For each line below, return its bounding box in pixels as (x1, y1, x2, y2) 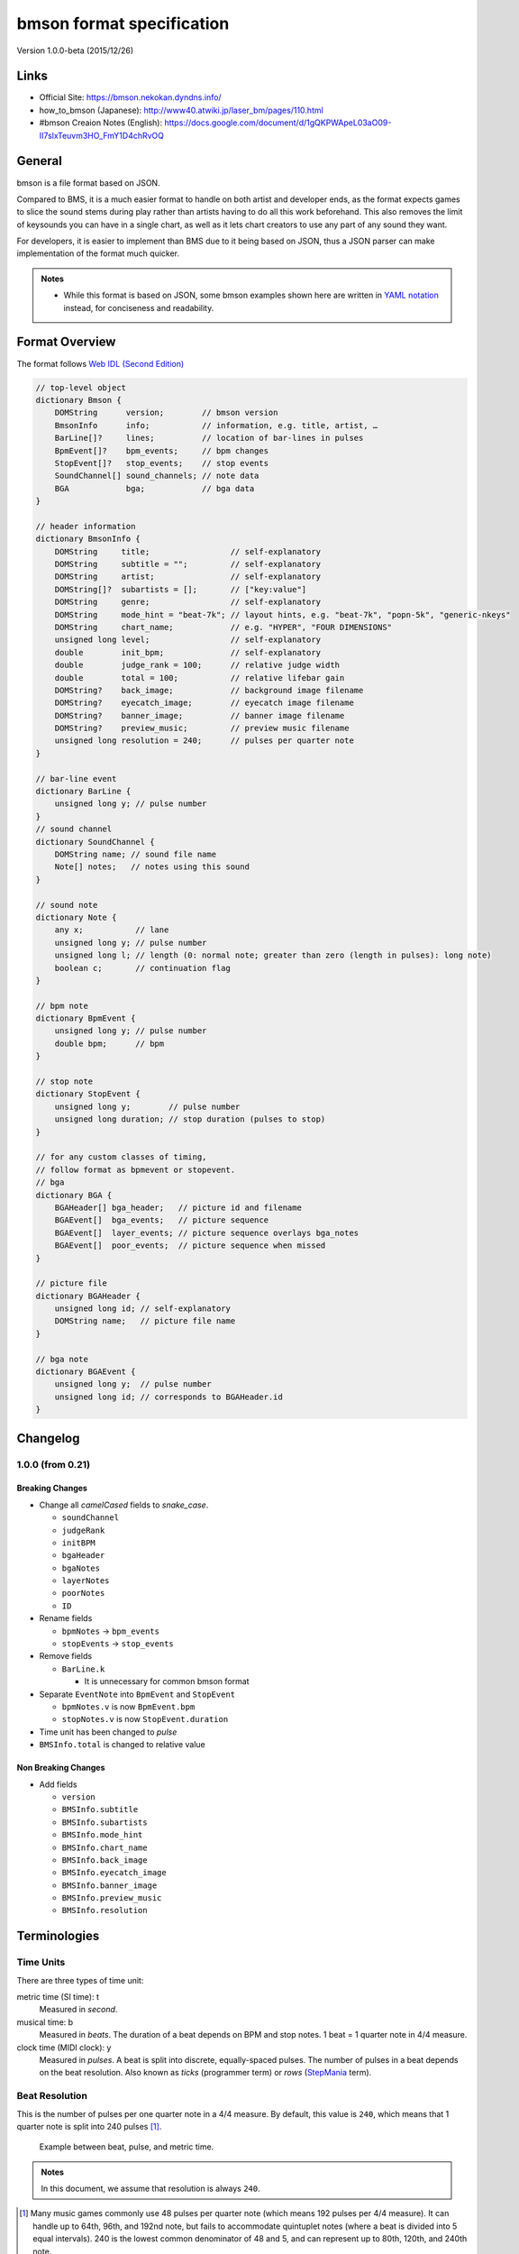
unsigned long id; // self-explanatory (54, 1304, 232, 1314)
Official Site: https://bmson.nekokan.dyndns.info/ (39, 92, 222, 103)
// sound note (35, 900, 98, 910)
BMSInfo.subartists (61, 1817, 148, 1828)
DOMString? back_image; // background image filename (54, 685, 364, 695)
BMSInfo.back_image (61, 1855, 148, 1865)
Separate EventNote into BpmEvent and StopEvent (39, 1689, 236, 1700)
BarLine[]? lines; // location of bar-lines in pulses (54, 433, 364, 444)
